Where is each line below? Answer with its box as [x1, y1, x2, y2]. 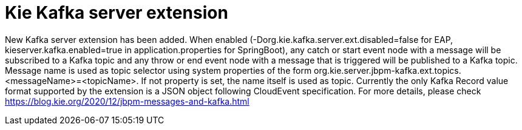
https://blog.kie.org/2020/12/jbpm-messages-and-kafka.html [5, 96, 249, 106]
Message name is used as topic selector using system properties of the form [5, 65, 312, 76]
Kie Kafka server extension [5, 2, 228, 23]
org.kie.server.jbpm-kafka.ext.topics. [314, 65, 461, 76]
